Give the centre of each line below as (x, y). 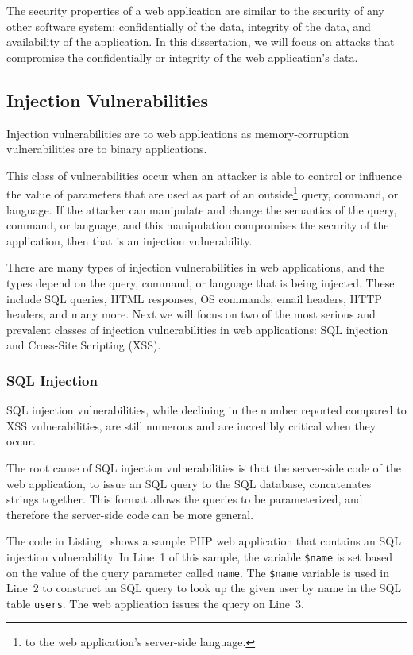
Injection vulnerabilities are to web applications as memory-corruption (178, 133)
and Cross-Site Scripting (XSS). (84, 345)
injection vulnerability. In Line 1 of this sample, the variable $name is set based (200, 556)
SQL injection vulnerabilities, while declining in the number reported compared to (206, 410)
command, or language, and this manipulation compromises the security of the (198, 225)
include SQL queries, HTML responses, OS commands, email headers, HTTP (194, 298)
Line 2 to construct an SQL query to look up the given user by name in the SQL (204, 588)
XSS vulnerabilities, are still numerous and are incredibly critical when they (191, 425)
